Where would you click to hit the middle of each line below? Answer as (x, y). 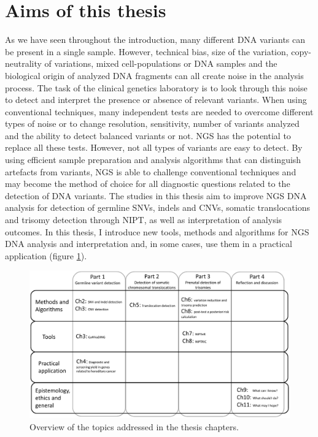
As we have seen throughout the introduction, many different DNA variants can (155, 40)
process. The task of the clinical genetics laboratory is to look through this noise (156, 87)
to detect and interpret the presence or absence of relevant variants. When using (156, 100)
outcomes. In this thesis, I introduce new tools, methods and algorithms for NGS (157, 231)
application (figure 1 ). (46, 255)
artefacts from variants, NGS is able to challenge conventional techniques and (151, 171)
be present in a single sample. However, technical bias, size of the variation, (147, 51)
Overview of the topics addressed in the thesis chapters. (134, 426)
